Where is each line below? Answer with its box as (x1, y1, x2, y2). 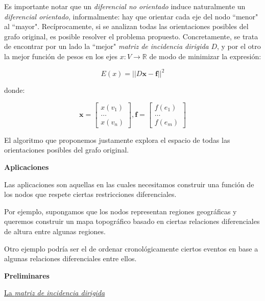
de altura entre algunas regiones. (4, 225, 106, 236)
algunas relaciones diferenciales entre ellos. (4, 253, 137, 264)
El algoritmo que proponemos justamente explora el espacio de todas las (4, 134, 230, 145)
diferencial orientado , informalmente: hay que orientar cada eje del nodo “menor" (4, 11, 258, 21)
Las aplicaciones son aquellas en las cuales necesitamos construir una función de (4, 179, 254, 189)
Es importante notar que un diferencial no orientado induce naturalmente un (4, 1, 246, 11)
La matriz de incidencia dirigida (4, 287, 105, 298)
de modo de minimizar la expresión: (149, 51, 261, 61)
